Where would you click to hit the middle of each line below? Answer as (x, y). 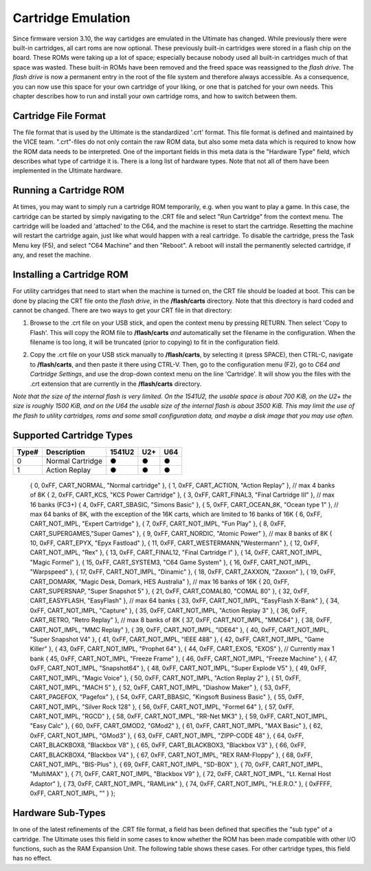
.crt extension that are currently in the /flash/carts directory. (116, 384)
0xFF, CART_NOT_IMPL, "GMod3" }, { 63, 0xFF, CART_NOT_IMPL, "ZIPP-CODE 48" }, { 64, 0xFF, (167, 735)
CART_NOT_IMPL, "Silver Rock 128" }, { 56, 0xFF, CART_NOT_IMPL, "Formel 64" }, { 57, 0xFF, (162, 707)
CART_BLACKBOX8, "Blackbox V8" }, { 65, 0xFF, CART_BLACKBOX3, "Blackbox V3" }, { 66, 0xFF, (168, 745)
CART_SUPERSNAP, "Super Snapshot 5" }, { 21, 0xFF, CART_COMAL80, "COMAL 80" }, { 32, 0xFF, (169, 591)
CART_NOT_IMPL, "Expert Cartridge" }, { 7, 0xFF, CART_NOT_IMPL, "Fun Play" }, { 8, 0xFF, (158, 524)
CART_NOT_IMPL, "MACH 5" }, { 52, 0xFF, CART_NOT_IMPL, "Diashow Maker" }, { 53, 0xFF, (160, 687)
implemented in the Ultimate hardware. (68, 171)
